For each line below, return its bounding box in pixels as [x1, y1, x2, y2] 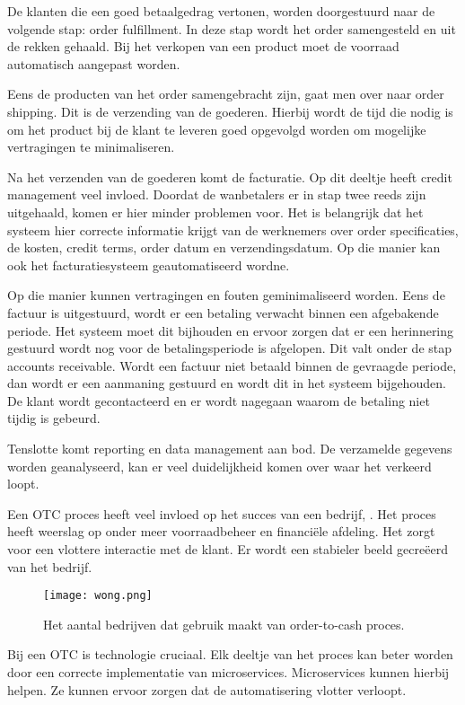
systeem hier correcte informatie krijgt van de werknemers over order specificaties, [7, 220, 459, 239]
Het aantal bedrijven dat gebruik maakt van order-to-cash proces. [43, 614, 405, 633]
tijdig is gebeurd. [7, 409, 101, 427]
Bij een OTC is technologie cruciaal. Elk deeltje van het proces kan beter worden [7, 645, 453, 664]
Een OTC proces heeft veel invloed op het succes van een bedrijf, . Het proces [7, 504, 436, 523]
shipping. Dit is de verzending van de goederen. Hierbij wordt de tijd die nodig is [7, 101, 453, 120]
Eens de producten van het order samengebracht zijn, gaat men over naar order [7, 84, 444, 103]
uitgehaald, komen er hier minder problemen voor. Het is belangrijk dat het [7, 202, 424, 221]
